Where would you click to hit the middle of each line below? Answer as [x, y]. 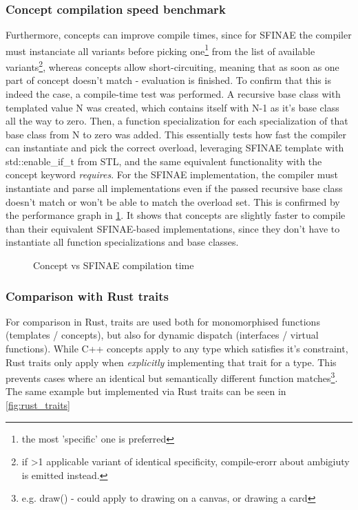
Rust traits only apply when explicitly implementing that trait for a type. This [171, 362]
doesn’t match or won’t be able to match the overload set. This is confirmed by [173, 201]
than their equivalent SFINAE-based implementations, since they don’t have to [173, 228]
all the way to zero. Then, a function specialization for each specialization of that [177, 121]
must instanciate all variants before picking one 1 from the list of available [160, 50]
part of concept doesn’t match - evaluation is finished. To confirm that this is [168, 80]
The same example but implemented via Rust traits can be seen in [146, 391]
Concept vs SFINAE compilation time [114, 265]
